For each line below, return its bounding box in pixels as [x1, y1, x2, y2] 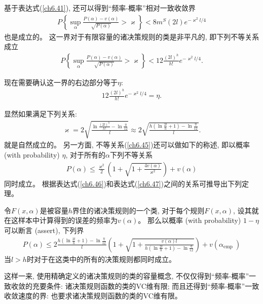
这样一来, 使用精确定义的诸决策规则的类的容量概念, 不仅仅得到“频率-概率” [4, 271, 249, 281]
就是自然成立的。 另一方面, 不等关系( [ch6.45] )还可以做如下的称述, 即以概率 [4, 139, 250, 150]
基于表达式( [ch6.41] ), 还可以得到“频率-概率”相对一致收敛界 [4, 3, 196, 13]
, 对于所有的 [65, 149, 105, 160]
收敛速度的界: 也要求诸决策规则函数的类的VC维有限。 [4, 290, 182, 301]
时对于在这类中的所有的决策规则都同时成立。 [26, 253, 176, 264]
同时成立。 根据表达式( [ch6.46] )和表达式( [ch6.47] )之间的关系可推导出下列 [4, 178, 242, 188]
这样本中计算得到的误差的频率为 [11, 215, 118, 225]
